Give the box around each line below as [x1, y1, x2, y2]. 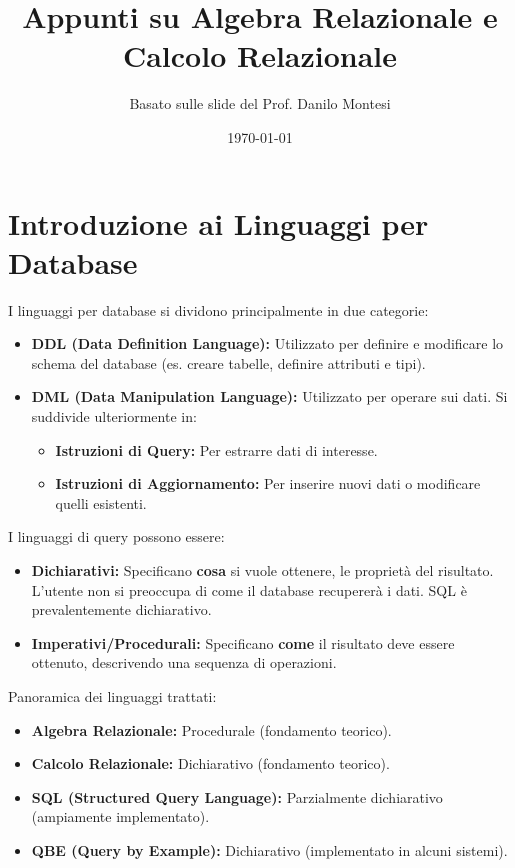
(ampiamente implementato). [31, 806, 210, 827]
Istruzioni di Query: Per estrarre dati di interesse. [55, 439, 378, 460]
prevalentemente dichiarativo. [31, 599, 212, 620]
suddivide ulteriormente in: [31, 406, 197, 426]
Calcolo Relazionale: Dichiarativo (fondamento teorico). [31, 753, 390, 774]
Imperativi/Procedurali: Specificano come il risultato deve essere [31, 632, 455, 653]
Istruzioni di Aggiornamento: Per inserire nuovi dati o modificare [55, 473, 481, 494]
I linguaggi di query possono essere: [8, 526, 225, 547]
